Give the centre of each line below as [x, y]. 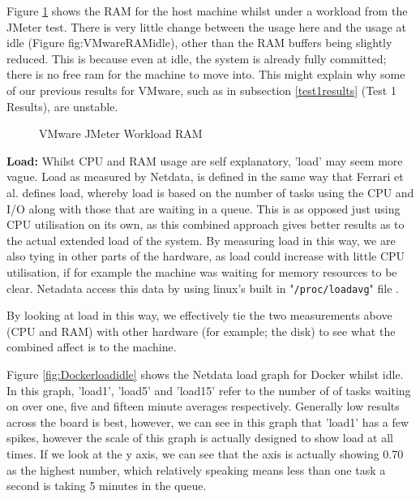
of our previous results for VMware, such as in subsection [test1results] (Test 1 [201, 90]
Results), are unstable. [62, 106]
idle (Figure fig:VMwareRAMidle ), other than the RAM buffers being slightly [199, 43]
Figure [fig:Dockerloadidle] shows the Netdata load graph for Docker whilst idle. [205, 374]
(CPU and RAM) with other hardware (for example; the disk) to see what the [201, 331]
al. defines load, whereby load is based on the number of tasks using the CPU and [210, 192]
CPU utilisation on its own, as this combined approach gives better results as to [206, 224]
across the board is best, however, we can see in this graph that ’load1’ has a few [208, 422]
